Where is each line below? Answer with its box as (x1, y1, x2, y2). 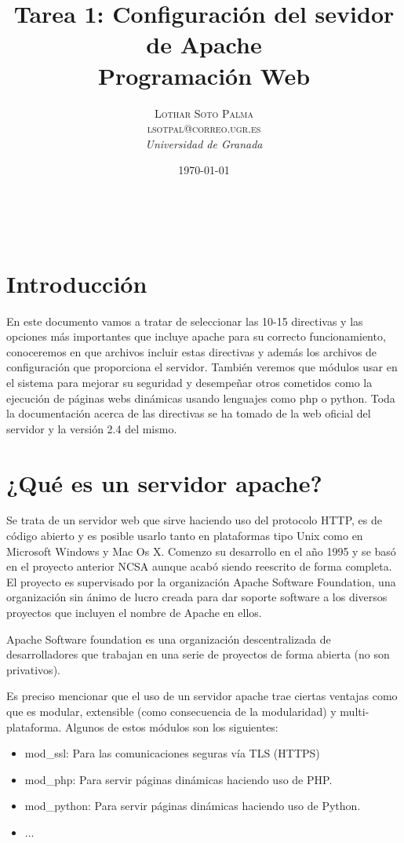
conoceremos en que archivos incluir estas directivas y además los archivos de (6, 343, 377, 359)
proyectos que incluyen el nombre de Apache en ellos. (6, 604, 262, 621)
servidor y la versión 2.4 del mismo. (6, 420, 177, 436)
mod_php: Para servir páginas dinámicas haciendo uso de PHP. (24, 771, 333, 787)
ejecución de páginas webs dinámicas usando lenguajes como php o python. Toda (6, 389, 395, 406)
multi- (340, 703, 369, 719)
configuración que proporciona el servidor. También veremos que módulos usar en (6, 359, 398, 375)
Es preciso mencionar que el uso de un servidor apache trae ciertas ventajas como (6, 688, 398, 704)
